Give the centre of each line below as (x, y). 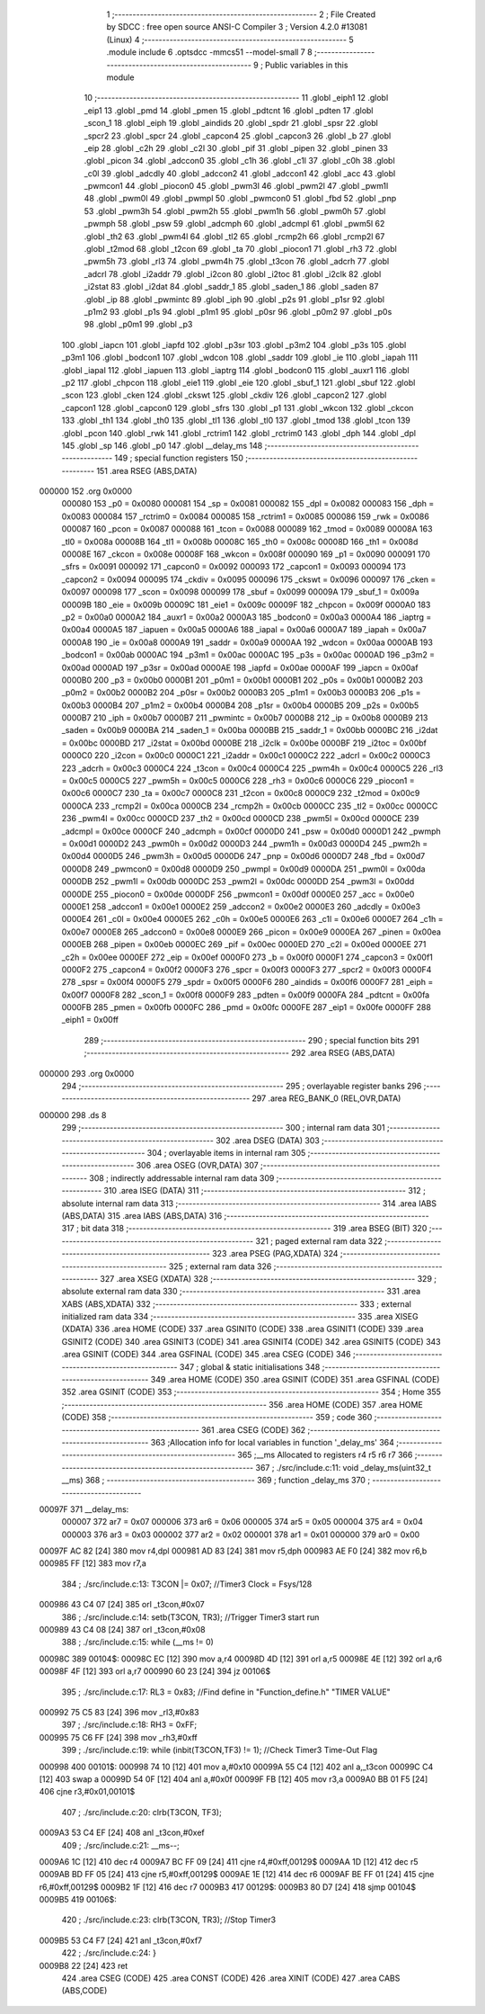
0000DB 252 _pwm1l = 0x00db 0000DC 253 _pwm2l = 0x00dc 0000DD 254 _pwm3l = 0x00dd (238, 882)
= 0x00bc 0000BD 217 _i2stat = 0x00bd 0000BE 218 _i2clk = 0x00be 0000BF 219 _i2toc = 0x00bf (244, 743)
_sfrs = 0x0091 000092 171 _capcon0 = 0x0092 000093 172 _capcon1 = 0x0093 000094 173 (234, 567)
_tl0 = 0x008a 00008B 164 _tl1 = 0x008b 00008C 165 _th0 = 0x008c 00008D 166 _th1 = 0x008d (240, 542)
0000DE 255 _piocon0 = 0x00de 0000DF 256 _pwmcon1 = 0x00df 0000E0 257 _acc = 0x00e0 (238, 894)
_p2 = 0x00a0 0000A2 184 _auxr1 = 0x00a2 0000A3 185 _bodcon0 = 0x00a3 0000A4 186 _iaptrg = (247, 617)
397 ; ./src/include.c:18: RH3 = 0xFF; (129, 1725)
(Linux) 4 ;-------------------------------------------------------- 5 (230, 40)
